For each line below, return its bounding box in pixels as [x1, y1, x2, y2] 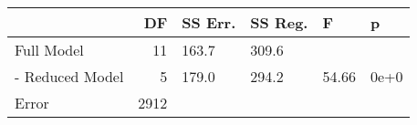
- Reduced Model [15, 66, 124, 87]
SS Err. [182, 12, 236, 33]
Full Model [15, 39, 84, 60]
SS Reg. [250, 12, 308, 33]
